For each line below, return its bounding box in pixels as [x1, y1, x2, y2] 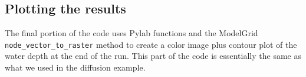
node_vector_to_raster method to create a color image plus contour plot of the [5, 38, 297, 50]
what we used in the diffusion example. [5, 61, 146, 73]
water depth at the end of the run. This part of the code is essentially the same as [5, 50, 301, 62]
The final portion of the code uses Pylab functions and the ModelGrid [5, 27, 258, 39]
